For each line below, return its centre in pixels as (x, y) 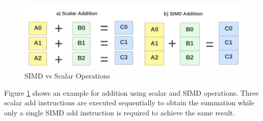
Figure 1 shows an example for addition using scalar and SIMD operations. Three (131, 92)
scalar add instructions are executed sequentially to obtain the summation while (129, 103)
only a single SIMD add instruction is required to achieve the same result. (120, 112)
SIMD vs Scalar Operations (68, 76)
